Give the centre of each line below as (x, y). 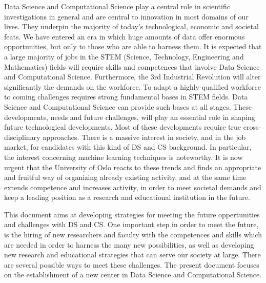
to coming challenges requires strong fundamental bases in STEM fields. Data (126, 97)
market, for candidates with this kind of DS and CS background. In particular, (128, 147)
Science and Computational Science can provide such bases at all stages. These (128, 106)
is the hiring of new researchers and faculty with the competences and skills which (133, 235)
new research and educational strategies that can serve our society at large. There (132, 255)
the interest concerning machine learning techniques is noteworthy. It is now (124, 157)
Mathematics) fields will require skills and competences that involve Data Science (132, 66)
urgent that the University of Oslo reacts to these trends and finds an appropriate (133, 167)
